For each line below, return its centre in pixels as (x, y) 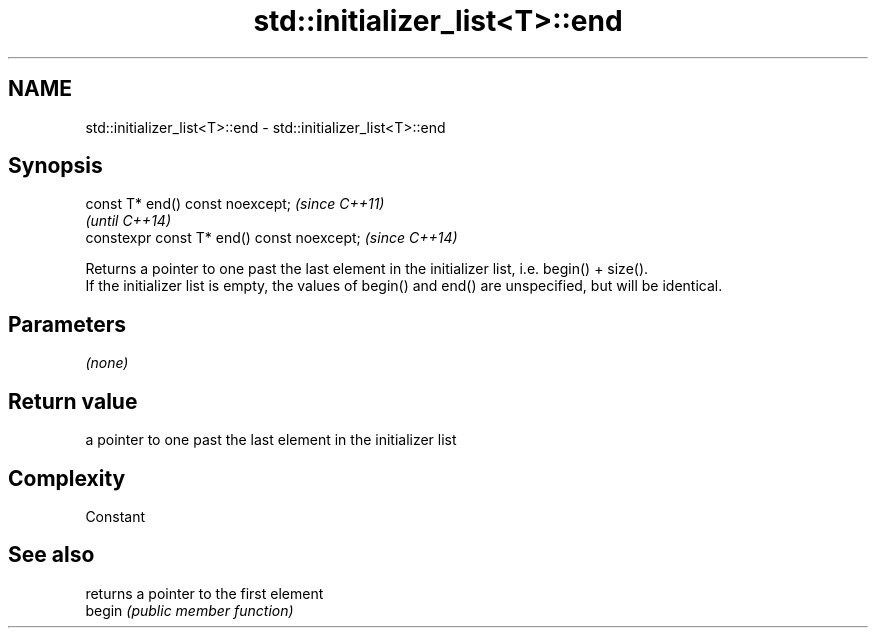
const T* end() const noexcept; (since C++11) (235, 204)
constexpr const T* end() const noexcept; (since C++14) (271, 238)
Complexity (67, 478)
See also (51, 555)
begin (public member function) (189, 610)
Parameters (67, 324)
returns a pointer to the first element (204, 593)
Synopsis (55, 166)
